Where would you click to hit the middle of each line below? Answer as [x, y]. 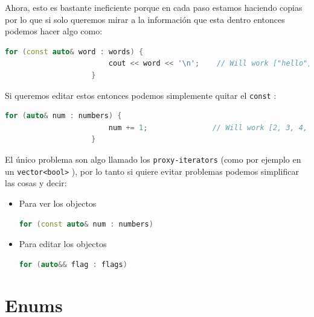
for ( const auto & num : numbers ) [86, 224]
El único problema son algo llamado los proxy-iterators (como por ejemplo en [153, 159]
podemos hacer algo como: [54, 31]
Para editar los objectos [63, 244]
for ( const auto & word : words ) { [74, 52]
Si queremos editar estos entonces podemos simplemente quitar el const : [141, 95]
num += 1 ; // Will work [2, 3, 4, [208, 127]
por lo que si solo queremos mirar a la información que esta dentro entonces [145, 19]
